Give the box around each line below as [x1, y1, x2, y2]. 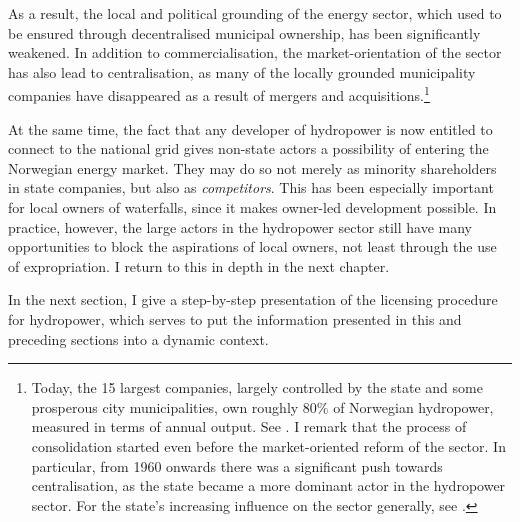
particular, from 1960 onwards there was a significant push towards [31, 455, 443, 476]
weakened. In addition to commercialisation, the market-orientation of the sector [8, 42, 502, 63]
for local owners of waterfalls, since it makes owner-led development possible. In [8, 197, 497, 217]
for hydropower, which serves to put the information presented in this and [8, 308, 462, 329]
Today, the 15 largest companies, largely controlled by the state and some [31, 377, 483, 398]
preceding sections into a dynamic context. [8, 328, 269, 349]
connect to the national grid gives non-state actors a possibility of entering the [8, 138, 489, 159]
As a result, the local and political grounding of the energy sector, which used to [8, 3, 502, 23]
